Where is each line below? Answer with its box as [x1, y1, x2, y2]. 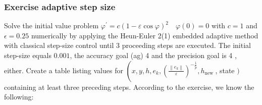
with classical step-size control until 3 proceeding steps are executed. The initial [4, 40, 251, 50]
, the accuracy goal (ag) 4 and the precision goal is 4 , [70, 50, 237, 60]
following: [4, 91, 34, 102]
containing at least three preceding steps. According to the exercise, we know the [4, 81, 254, 92]
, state [215, 65, 235, 75]
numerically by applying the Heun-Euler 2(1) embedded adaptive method [31, 30, 258, 40]
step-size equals [4, 50, 51, 60]
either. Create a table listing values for [4, 65, 123, 75]
